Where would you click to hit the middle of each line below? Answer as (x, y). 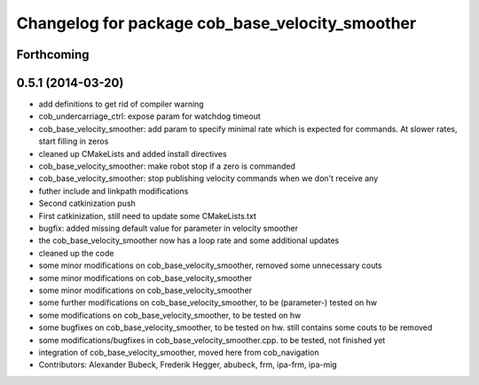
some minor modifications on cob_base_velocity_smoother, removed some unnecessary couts (210, 265)
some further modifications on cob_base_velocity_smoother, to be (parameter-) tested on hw (208, 302)
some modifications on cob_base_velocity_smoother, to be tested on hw (170, 315)
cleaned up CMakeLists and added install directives (133, 153)
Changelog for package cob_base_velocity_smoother (216, 23)
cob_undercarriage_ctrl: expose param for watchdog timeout (149, 116)
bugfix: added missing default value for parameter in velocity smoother (169, 228)
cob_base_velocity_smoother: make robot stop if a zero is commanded (167, 166)
